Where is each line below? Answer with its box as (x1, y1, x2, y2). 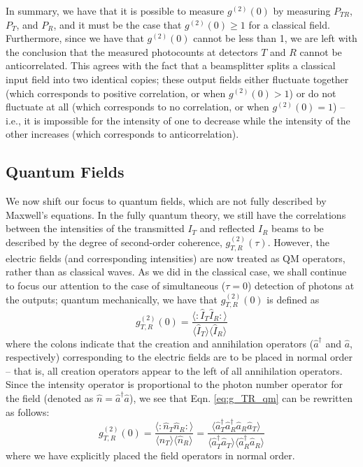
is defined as (266, 292, 320, 306)
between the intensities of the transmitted (6, 221, 185, 236)
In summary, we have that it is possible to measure (6, 3, 225, 17)
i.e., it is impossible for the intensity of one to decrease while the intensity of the (6, 113, 350, 127)
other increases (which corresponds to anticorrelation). (6, 127, 239, 141)
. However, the (267, 234, 329, 249)
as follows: (6, 404, 50, 419)
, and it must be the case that (53, 17, 182, 31)
